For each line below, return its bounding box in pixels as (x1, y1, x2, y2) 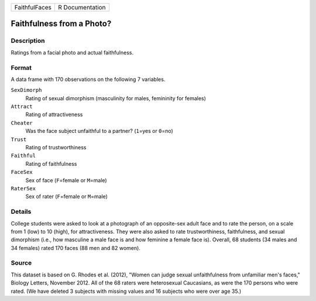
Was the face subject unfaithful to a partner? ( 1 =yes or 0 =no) (25, 128, 174, 135)
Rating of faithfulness (25, 160, 77, 167)
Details (11, 208, 32, 216)
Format (11, 63, 32, 71)
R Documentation (58, 4, 106, 11)
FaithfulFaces (14, 4, 52, 11)
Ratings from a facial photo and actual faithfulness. (11, 49, 134, 56)
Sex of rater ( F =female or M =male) (25, 193, 108, 200)
